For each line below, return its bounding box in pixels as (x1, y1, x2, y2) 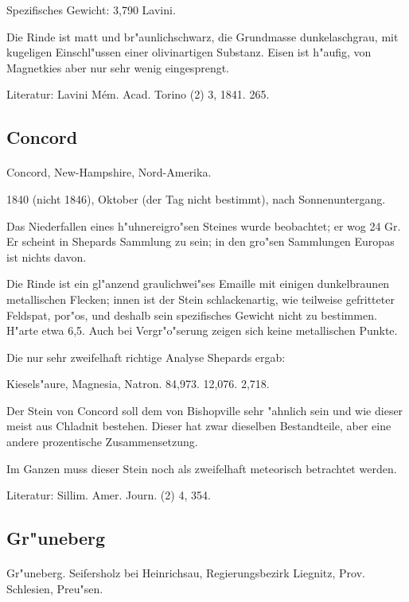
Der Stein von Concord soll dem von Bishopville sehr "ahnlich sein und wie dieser (6, 402, 403, 418)
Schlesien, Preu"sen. (6, 580, 103, 596)
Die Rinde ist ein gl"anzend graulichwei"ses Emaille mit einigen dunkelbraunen (6, 275, 390, 292)
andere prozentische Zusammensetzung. (6, 433, 198, 450)
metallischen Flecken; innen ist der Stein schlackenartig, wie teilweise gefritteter (6, 290, 395, 307)
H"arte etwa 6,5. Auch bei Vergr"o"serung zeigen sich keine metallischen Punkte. (6, 322, 398, 339)
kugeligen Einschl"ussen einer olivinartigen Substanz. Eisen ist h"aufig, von (6, 44, 372, 60)
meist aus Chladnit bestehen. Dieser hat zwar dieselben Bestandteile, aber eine (6, 418, 391, 434)
